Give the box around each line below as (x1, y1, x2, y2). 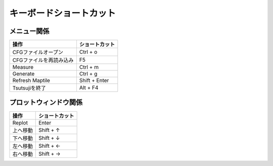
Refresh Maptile (12, 77, 51, 84)
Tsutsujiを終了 (12, 85, 47, 92)
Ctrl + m (79, 64, 99, 71)
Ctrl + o (79, 49, 98, 56)
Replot (12, 119, 28, 126)
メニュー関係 (9, 27, 50, 35)
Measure (12, 64, 34, 71)
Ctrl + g (79, 70, 98, 77)
